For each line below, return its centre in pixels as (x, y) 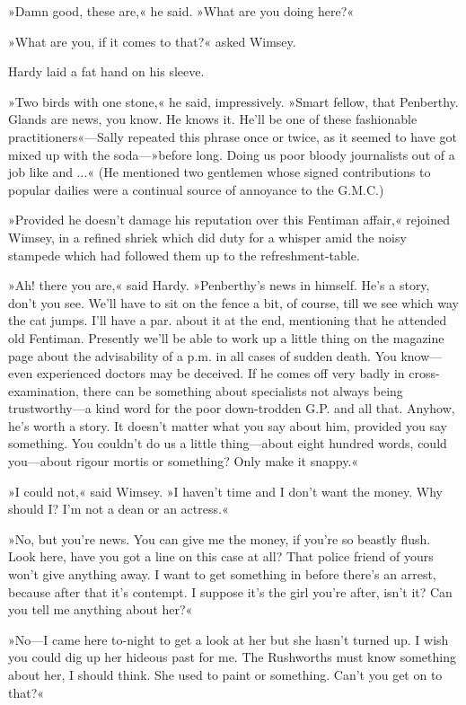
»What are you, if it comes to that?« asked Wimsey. (152, 41)
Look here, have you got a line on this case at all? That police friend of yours (221, 556)
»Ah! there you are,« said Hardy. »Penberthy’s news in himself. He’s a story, (219, 285)
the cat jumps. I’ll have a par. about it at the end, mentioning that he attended (228, 320)
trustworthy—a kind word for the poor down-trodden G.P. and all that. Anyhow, (232, 408)
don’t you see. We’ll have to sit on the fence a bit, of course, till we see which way (233, 302)
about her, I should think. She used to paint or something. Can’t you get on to (225, 674)
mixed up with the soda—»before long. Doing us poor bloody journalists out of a (232, 154)
